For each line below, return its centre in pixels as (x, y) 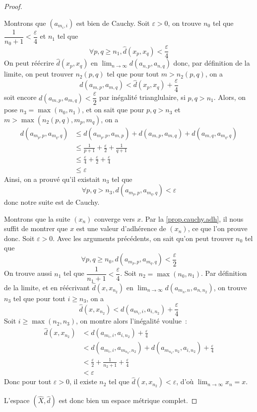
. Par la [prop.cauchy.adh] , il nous (192, 218)
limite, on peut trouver (39, 74)
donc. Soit (19, 238)
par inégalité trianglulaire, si (142, 97)
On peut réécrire (29, 63)
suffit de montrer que (36, 228)
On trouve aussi (28, 273)
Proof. (13, 6)
